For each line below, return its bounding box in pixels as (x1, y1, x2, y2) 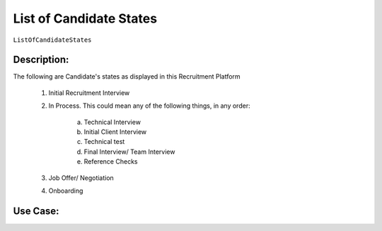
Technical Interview (83, 118, 141, 126)
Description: (13, 54, 69, 66)
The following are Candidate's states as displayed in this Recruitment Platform (13, 72, 241, 81)
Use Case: (13, 205, 59, 217)
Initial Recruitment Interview (48, 89, 130, 97)
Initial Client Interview (83, 128, 147, 136)
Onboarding (48, 186, 83, 195)
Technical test (83, 137, 125, 146)
